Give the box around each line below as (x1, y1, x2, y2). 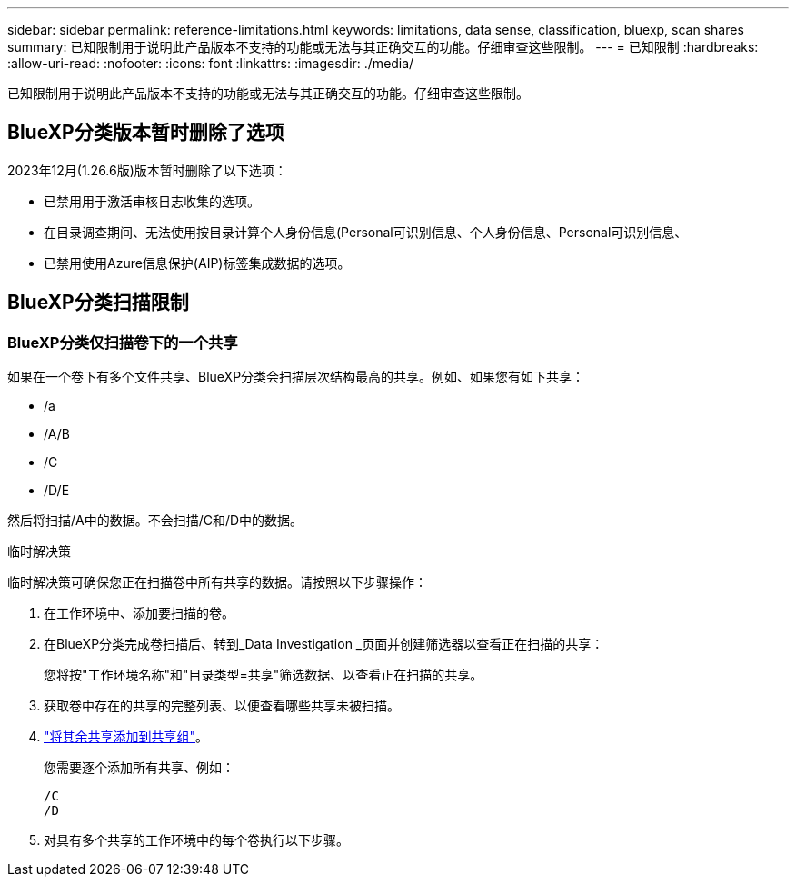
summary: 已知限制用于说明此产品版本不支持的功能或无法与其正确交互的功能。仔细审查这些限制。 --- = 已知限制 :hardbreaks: (7, 39, 759, 55)
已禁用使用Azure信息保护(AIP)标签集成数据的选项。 (44, 254, 351, 271)
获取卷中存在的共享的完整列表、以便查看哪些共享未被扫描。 (44, 698, 400, 714)
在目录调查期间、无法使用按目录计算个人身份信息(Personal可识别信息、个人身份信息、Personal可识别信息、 (44, 223, 688, 240)
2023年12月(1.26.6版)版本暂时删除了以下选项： (7, 162, 287, 178)
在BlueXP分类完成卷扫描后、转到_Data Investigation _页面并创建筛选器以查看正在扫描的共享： (44, 636, 604, 652)
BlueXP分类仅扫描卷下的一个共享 (7, 333, 238, 352)
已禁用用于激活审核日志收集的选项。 (44, 193, 260, 209)
